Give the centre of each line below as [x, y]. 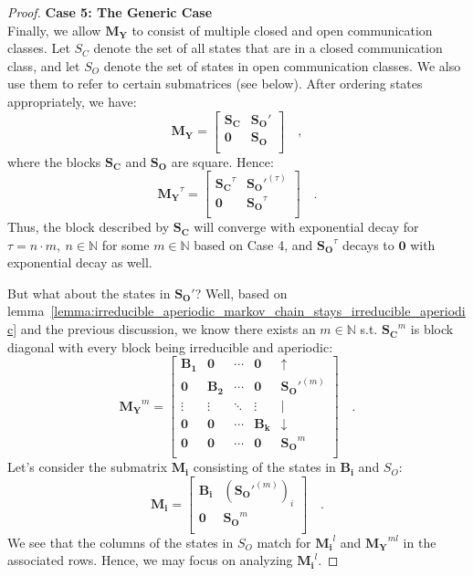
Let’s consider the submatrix [88, 467]
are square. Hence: [222, 161]
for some [126, 244]
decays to [368, 244]
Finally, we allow [54, 30]
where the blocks [54, 161]
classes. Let [39, 48]
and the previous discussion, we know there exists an [168, 329]
